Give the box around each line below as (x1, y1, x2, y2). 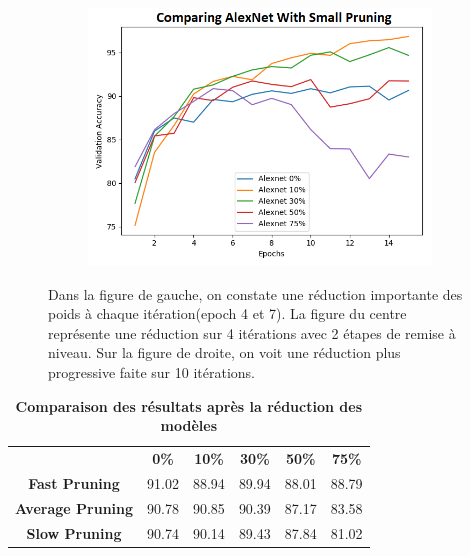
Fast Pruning (28, 472, 120, 493)
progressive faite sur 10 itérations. (48, 361, 255, 382)
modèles (160, 415, 218, 436)
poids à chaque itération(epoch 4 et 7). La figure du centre (48, 303, 407, 324)
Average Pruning (15, 497, 134, 518)
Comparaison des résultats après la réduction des (15, 395, 362, 416)
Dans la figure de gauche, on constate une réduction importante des (48, 283, 463, 304)
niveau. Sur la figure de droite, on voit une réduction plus (48, 342, 401, 363)
